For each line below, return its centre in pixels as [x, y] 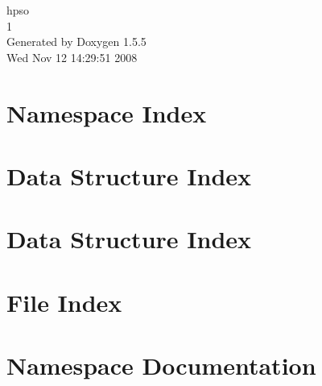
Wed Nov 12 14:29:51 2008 [72, 57]
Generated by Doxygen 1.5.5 [76, 42]
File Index [64, 302]
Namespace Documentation [161, 365]
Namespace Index [107, 112]
